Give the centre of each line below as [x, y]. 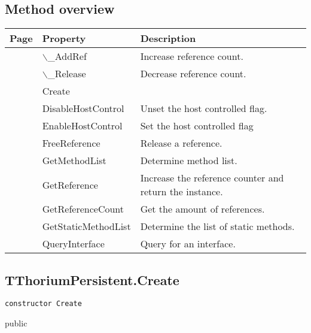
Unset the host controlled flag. [204, 108]
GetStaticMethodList [86, 226]
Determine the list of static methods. [217, 226]
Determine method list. [189, 161]
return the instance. [182, 192]
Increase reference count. [192, 56]
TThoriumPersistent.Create [92, 279]
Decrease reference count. [193, 74]
